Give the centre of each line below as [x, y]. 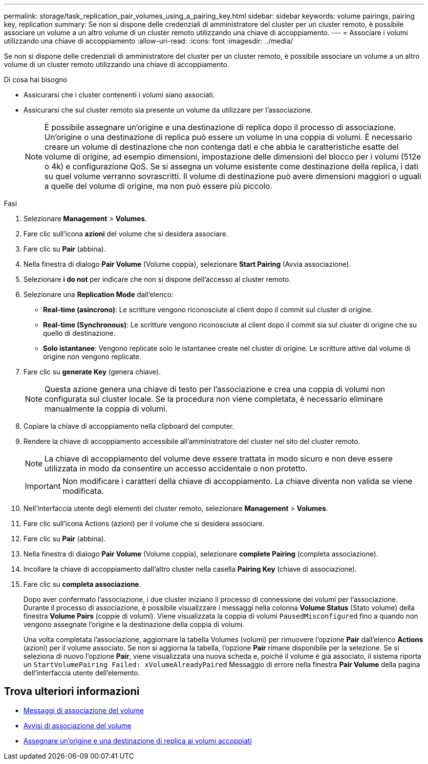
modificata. [83, 491]
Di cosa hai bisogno [36, 80]
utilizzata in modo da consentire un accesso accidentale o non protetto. [176, 468]
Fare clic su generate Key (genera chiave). [92, 372]
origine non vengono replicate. [92, 357]
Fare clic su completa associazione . [82, 584]
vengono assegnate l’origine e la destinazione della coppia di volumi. [134, 624]
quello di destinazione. [79, 333]
